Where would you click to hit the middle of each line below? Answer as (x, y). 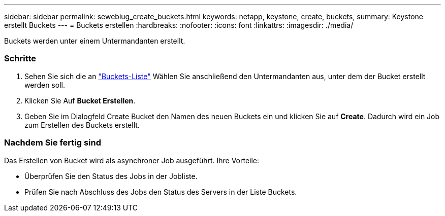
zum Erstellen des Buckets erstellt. (82, 125)
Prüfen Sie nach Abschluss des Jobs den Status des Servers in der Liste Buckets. (161, 192)
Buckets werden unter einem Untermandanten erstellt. (95, 41)
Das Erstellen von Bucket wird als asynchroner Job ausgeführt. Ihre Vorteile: (132, 160)
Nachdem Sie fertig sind (53, 143)
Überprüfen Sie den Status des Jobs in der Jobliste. (111, 176)
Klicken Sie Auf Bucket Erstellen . (80, 100)
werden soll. (45, 85)
